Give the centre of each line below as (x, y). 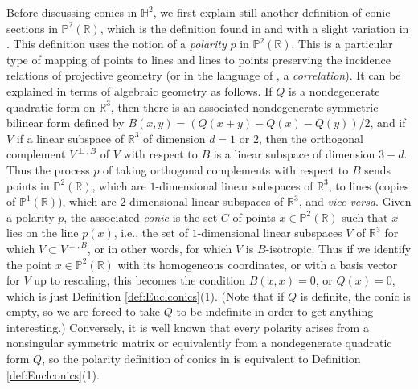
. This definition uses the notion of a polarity (117, 44)
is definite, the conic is (355, 295)
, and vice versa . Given (355, 201)
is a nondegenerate (334, 90)
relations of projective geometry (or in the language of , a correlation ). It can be (204, 75)
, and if (388, 123)
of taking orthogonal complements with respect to (226, 169)
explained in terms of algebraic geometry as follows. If (139, 90)
